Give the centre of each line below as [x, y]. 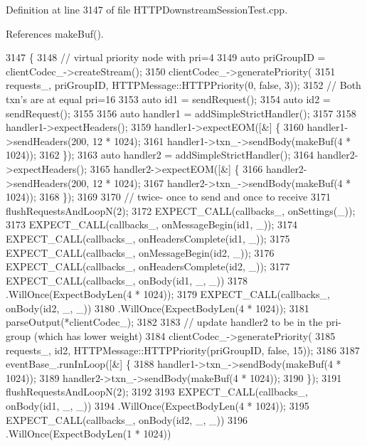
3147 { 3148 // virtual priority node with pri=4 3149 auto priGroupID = [166, 57]
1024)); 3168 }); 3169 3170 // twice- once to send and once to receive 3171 [168, 197]
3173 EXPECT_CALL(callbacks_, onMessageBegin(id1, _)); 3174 [152, 224]
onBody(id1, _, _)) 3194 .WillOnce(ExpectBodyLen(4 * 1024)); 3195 [158, 406]
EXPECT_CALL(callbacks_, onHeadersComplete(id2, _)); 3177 [148, 266]
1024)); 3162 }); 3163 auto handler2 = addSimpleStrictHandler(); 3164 [160, 155]
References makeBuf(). [55, 33]
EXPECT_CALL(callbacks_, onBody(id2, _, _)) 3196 [127, 419]
